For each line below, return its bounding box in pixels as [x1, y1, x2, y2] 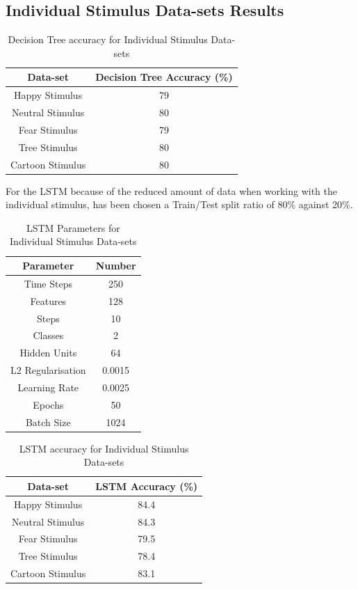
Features [30, 293, 67, 308]
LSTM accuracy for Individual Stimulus [19, 441, 189, 455]
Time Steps [24, 276, 72, 290]
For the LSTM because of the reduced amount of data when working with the [6, 183, 337, 198]
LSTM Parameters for [26, 220, 120, 235]
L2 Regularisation [10, 363, 86, 377]
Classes [33, 328, 64, 343]
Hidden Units [19, 345, 77, 360]
